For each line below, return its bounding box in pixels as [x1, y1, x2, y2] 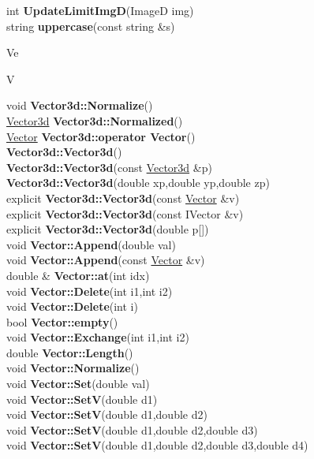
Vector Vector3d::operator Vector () [6, 128, 196, 144]
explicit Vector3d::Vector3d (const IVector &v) [6, 205, 244, 222]
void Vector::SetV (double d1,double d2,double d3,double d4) [6, 437, 308, 453]
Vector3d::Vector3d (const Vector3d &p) [6, 159, 212, 175]
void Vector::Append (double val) [6, 236, 176, 252]
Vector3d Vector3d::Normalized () [6, 112, 183, 129]
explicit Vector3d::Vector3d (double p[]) [6, 221, 209, 237]
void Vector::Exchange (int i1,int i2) [6, 329, 189, 345]
